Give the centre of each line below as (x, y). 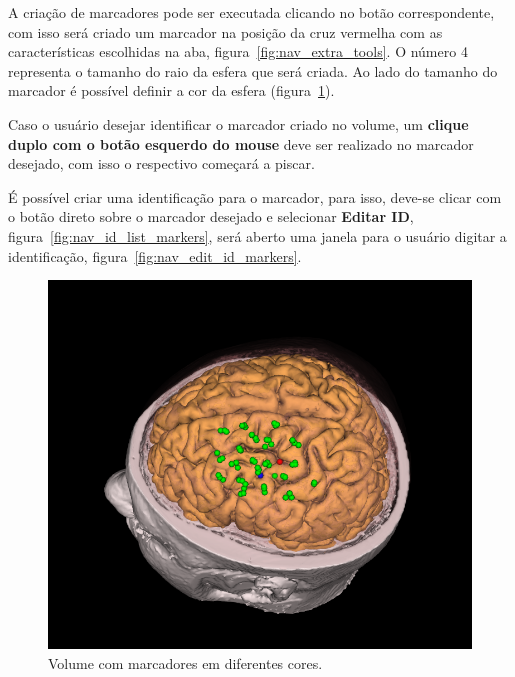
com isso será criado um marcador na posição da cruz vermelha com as (225, 31)
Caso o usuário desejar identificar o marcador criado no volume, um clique (238, 123)
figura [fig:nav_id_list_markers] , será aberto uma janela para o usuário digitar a (257, 235)
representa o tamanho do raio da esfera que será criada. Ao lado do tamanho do (253, 70)
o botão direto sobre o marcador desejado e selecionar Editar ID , (211, 216)
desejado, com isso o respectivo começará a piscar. (161, 163)
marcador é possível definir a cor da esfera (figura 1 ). (171, 90)
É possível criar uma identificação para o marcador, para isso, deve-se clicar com (255, 196)
